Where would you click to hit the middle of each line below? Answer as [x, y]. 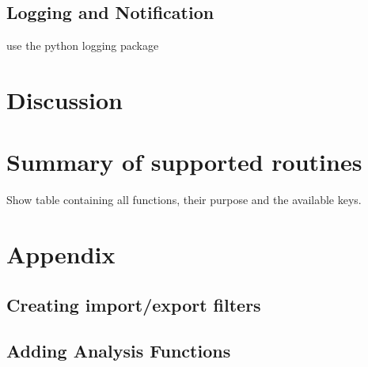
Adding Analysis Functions [119, 351]
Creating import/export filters [134, 304]
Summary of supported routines [184, 162]
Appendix [61, 254]
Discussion [64, 99]
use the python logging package [83, 45]
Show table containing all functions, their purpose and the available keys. [184, 200]
